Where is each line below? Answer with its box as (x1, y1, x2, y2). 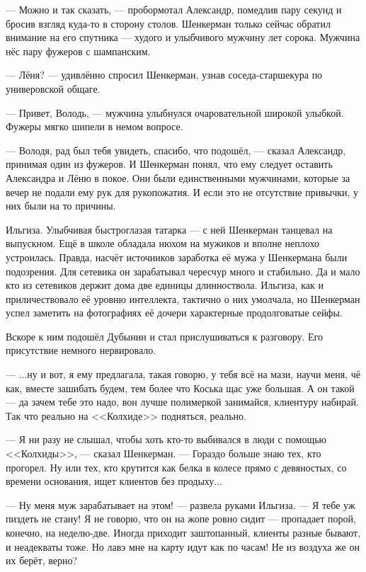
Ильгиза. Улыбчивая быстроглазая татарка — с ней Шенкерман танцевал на (6, 222, 333, 236)
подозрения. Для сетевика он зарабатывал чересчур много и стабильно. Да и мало (6, 263, 360, 278)
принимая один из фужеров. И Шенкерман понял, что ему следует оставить (6, 156, 333, 171)
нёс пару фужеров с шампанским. (6, 43, 151, 58)
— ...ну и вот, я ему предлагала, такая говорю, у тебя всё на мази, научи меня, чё (6, 367, 360, 382)
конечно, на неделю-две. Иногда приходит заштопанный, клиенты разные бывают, (6, 525, 361, 539)
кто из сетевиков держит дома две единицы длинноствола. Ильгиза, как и (6, 278, 324, 292)
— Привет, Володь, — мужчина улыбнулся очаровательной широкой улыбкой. (6, 105, 344, 120)
